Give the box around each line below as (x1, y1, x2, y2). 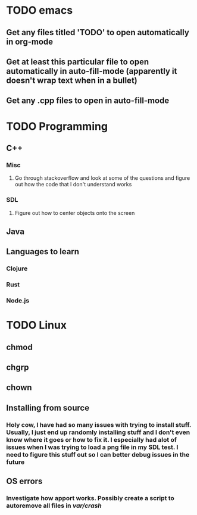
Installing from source (6, 402, 90, 413)
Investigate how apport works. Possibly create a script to (6, 494, 174, 502)
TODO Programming (6, 120, 108, 133)
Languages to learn (6, 246, 79, 257)
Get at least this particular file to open (6, 57, 149, 67)
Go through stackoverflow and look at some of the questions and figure (14, 174, 190, 182)
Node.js (6, 296, 30, 305)
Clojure (6, 264, 28, 273)
